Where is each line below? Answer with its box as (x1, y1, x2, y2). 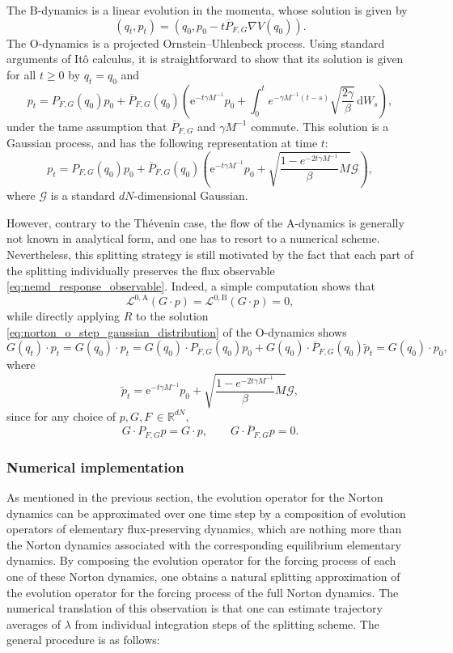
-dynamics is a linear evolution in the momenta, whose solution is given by (37, 2, 408, 18)
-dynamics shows (264, 323, 347, 340)
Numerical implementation (6, 456, 184, 477)
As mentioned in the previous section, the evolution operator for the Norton (6, 489, 383, 505)
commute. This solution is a (251, 117, 389, 134)
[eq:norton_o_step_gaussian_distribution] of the (6, 323, 252, 340)
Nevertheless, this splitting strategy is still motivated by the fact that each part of (6, 245, 414, 262)
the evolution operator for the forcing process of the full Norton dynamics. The (6, 583, 399, 600)
